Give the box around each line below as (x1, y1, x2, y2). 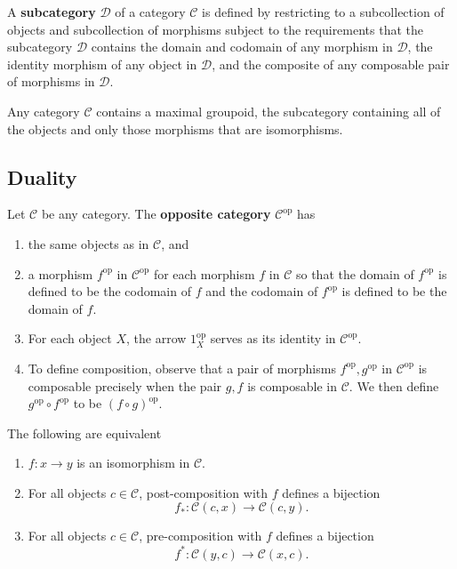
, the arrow (126, 329, 187, 348)
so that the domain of (295, 264, 414, 283)
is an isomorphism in (76, 453, 190, 472)
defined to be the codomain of (28, 282, 191, 301)
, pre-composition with (139, 526, 262, 545)
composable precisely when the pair (28, 376, 222, 395)
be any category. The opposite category (41, 204, 271, 223)
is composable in (247, 376, 338, 395)
